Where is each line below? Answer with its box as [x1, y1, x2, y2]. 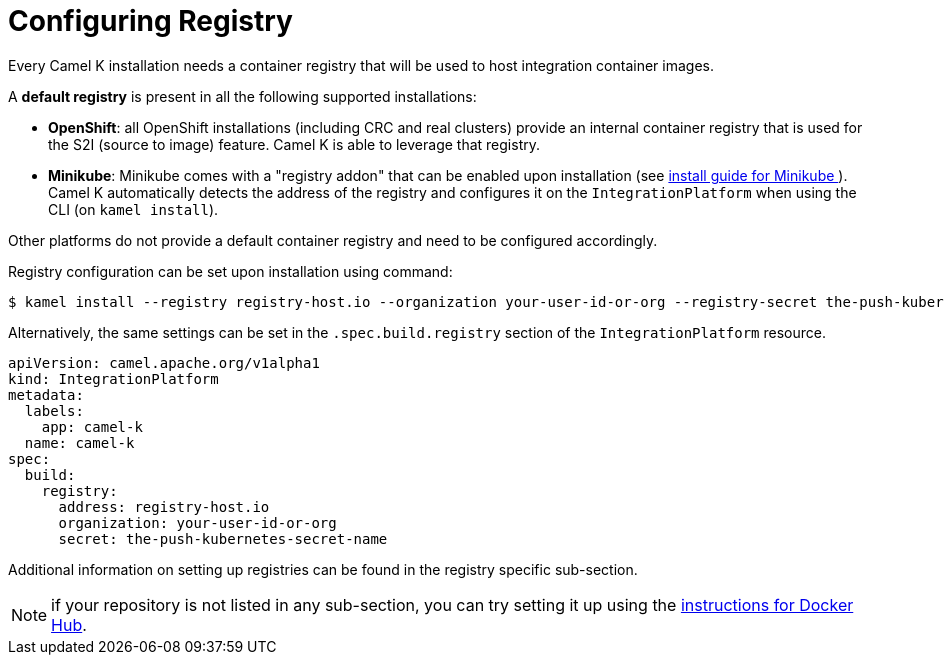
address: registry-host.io [58, 498, 270, 515]
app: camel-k [41, 418, 143, 435]
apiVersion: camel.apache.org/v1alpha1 [8, 354, 320, 371]
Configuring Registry [8, 4, 293, 38]
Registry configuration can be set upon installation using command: [8, 262, 453, 280]
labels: [24, 402, 84, 419]
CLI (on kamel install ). [48, 200, 219, 218]
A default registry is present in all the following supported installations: [8, 87, 477, 105]
